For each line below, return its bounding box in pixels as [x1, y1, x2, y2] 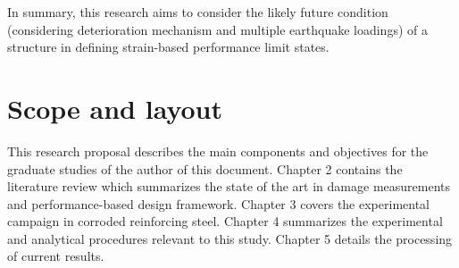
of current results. [7, 247, 104, 265]
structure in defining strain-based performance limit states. [7, 38, 330, 56]
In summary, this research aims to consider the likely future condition [7, 3, 388, 21]
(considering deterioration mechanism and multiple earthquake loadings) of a [7, 20, 428, 38]
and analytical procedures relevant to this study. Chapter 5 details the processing [7, 229, 453, 247]
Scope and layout [7, 89, 223, 126]
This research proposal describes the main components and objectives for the [7, 141, 429, 160]
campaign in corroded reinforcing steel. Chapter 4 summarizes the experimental [7, 212, 443, 230]
